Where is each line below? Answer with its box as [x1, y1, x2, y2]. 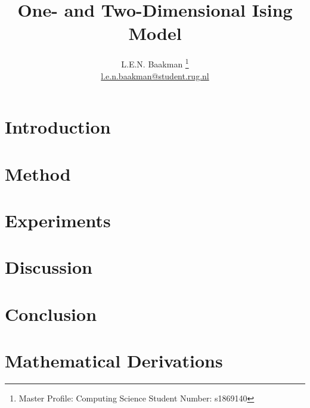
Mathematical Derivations [5, 348, 223, 373]
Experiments [5, 208, 111, 232]
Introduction [5, 115, 111, 139]
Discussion [5, 255, 92, 279]
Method [5, 161, 71, 186]
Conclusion [5, 301, 97, 326]
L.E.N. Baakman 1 [121, 56, 189, 70]
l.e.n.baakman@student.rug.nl [101, 69, 209, 82]
